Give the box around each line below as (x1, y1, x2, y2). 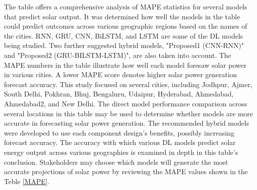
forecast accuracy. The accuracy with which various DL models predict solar (4, 137, 236, 147)
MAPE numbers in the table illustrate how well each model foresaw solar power (4, 59, 247, 70)
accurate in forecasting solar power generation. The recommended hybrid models (4, 118, 249, 128)
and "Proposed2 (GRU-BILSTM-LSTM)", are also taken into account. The (4, 49, 231, 60)
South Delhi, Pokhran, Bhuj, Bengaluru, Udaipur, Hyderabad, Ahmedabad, (4, 89, 234, 99)
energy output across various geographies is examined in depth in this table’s (4, 146, 238, 157)
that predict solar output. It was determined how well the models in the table (4, 11, 240, 21)
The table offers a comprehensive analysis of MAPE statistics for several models (4, 1, 248, 11)
